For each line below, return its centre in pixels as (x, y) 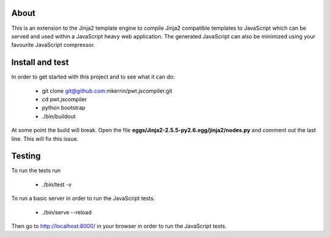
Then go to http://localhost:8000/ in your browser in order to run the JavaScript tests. (119, 226)
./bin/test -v (57, 184)
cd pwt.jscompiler (64, 99)
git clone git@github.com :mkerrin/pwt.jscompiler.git (107, 91)
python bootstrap (64, 108)
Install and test (40, 62)
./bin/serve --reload (67, 212)
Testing (26, 156)
